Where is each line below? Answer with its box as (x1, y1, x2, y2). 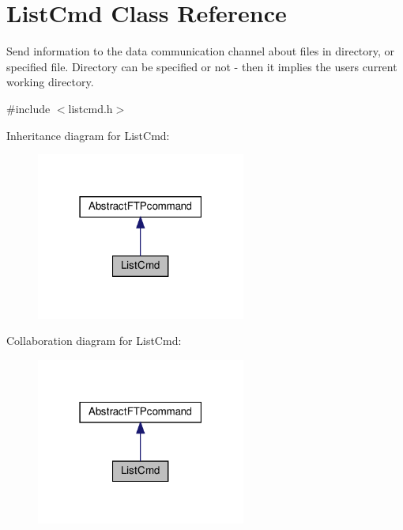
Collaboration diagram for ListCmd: (6, 332, 182, 349)
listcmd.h (68, 100, 113, 116)
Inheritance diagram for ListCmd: (6, 127, 170, 143)
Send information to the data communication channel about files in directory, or (6, 43, 395, 59)
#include (6, 100, 51, 116)
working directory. (6, 74, 94, 90)
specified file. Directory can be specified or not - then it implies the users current (6, 58, 397, 74)
